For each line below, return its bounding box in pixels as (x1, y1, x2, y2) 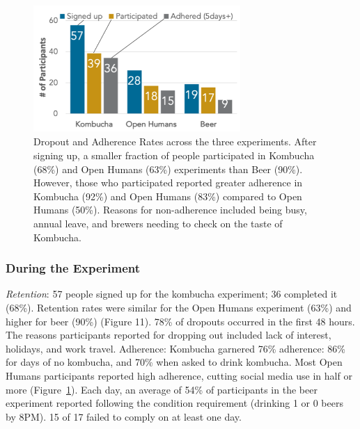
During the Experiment (6, 259, 141, 277)
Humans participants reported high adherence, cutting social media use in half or (6, 368, 352, 382)
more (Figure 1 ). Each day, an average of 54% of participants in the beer (6, 382, 318, 396)
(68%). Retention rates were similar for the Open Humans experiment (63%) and (6, 300, 352, 314)
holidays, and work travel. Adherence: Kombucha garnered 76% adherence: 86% (6, 341, 345, 355)
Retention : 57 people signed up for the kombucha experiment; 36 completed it (6, 286, 338, 301)
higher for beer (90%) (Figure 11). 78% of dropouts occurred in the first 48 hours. (6, 314, 355, 328)
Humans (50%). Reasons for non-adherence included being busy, (33, 202, 307, 217)
